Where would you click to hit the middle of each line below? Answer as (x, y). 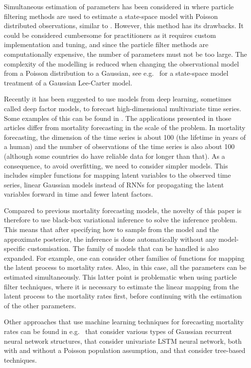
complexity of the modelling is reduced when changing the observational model (122, 63)
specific (15, 248)
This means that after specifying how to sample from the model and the (111, 229)
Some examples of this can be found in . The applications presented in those (118, 118)
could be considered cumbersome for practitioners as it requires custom (110, 35)
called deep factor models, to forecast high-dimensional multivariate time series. (123, 108)
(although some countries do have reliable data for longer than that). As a (115, 156)
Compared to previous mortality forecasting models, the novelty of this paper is (123, 210)
